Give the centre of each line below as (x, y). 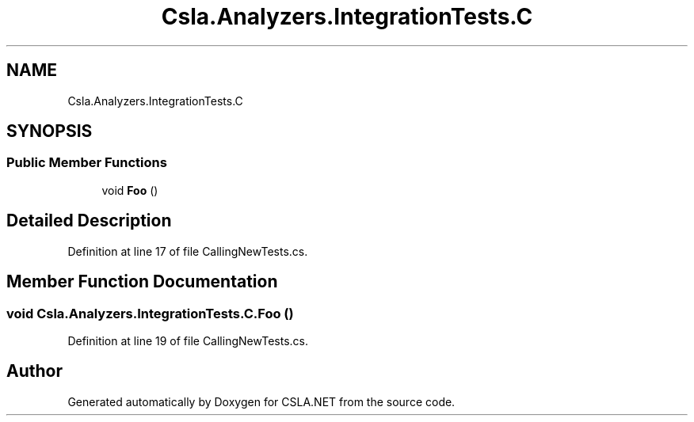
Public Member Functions (87, 163)
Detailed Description (89, 221)
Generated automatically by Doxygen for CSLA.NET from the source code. (261, 401)
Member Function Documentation (142, 282)
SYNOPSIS (50, 131)
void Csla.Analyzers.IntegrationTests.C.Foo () (150, 313)
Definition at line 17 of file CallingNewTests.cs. (188, 251)
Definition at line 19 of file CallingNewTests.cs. (188, 340)
